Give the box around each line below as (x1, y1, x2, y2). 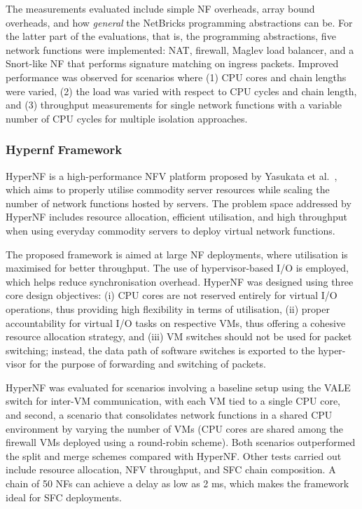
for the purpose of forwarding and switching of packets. (29, 356, 266, 371)
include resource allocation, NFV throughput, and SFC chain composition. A (6, 462, 336, 477)
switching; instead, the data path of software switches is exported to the (6, 342, 315, 357)
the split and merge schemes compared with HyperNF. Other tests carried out (6, 448, 342, 463)
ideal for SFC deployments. (6, 489, 122, 504)
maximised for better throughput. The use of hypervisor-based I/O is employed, (6, 260, 349, 275)
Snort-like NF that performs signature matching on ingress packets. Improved (6, 56, 339, 71)
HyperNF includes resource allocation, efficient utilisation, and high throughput (6, 209, 347, 224)
